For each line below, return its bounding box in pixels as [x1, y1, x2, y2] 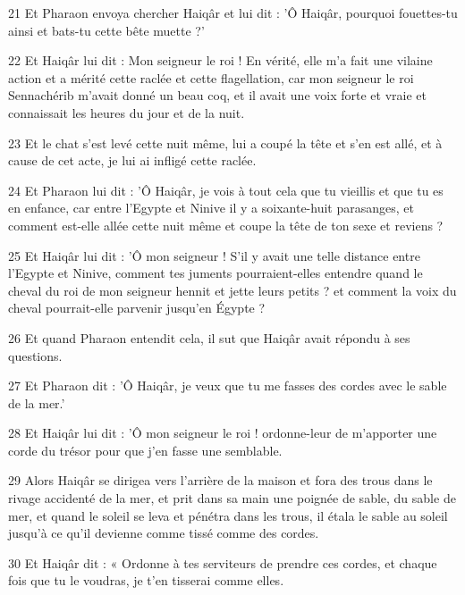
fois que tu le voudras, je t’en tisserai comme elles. [8, 571, 284, 590]
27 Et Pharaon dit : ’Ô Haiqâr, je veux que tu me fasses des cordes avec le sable [8, 376, 447, 395]
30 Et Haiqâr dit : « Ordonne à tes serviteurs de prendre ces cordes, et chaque [8, 553, 437, 572]
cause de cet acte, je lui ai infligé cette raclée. [8, 151, 257, 170]
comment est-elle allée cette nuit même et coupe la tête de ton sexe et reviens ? [8, 215, 444, 234]
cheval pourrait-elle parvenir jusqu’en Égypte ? [8, 298, 266, 317]
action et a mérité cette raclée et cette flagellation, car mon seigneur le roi [8, 68, 414, 87]
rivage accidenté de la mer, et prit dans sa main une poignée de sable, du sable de [8, 489, 456, 507]
